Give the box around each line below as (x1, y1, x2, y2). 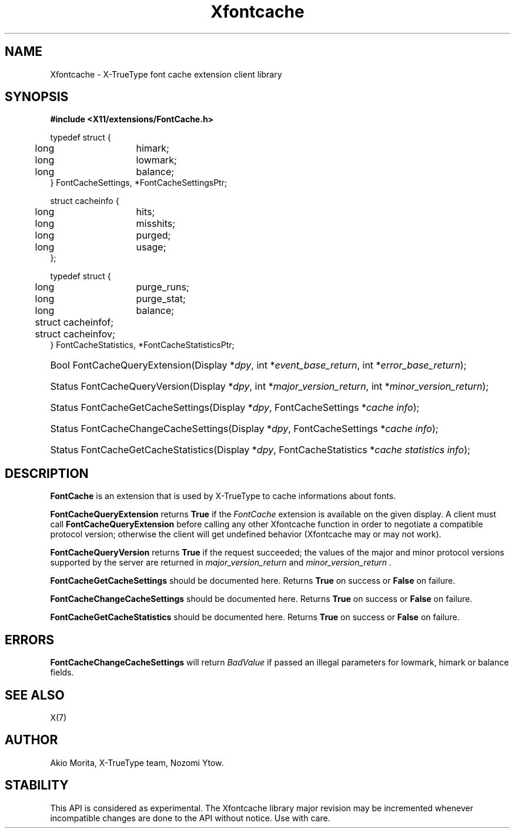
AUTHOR (5, 732, 58, 748)
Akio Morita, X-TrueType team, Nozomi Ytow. (50, 757, 224, 768)
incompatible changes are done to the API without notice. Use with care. (50, 812, 330, 823)
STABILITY (5, 778, 69, 793)
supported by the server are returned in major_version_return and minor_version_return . (50, 557, 392, 568)
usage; (136, 241, 166, 253)
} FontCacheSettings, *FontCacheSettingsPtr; (50, 178, 228, 188)
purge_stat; (136, 293, 186, 305)
